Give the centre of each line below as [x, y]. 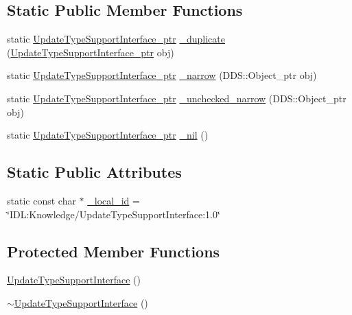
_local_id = [114, 200]
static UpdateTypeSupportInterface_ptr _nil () [108, 135]
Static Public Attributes [94, 172]
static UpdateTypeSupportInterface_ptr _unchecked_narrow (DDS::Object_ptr [177, 98]
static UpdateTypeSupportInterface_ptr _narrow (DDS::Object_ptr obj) [162, 75]
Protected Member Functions [114, 251]
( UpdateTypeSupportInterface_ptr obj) [91, 52]
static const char [42, 200]
